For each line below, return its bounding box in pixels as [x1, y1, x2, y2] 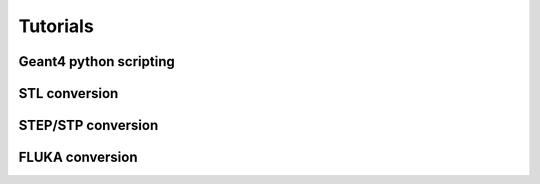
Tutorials [18, 15, 94, 37]
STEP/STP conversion [18, 117, 159, 134]
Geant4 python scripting [18, 53, 175, 70]
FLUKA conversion [18, 149, 138, 166]
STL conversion [18, 85, 119, 102]
